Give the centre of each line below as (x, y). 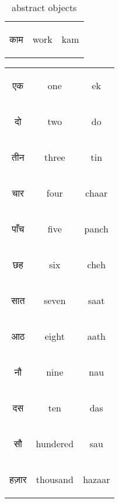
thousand (55, 479)
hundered (55, 443)
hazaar (97, 479)
